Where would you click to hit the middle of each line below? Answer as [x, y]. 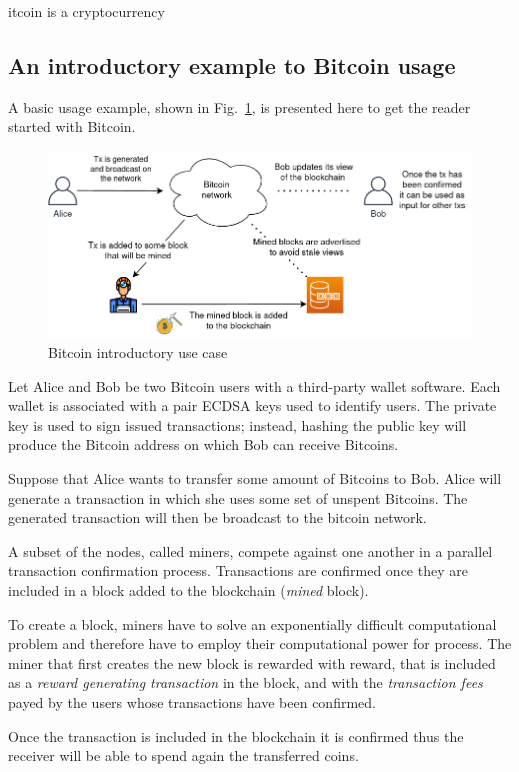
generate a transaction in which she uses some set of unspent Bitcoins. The [238, 497]
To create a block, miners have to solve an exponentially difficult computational [252, 623]
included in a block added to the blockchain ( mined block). [188, 590]
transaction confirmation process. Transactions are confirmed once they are [238, 570]
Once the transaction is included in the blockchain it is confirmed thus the [236, 735]
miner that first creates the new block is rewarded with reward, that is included [252, 662]
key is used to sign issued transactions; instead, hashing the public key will [237, 424]
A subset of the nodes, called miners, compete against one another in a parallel [250, 550]
